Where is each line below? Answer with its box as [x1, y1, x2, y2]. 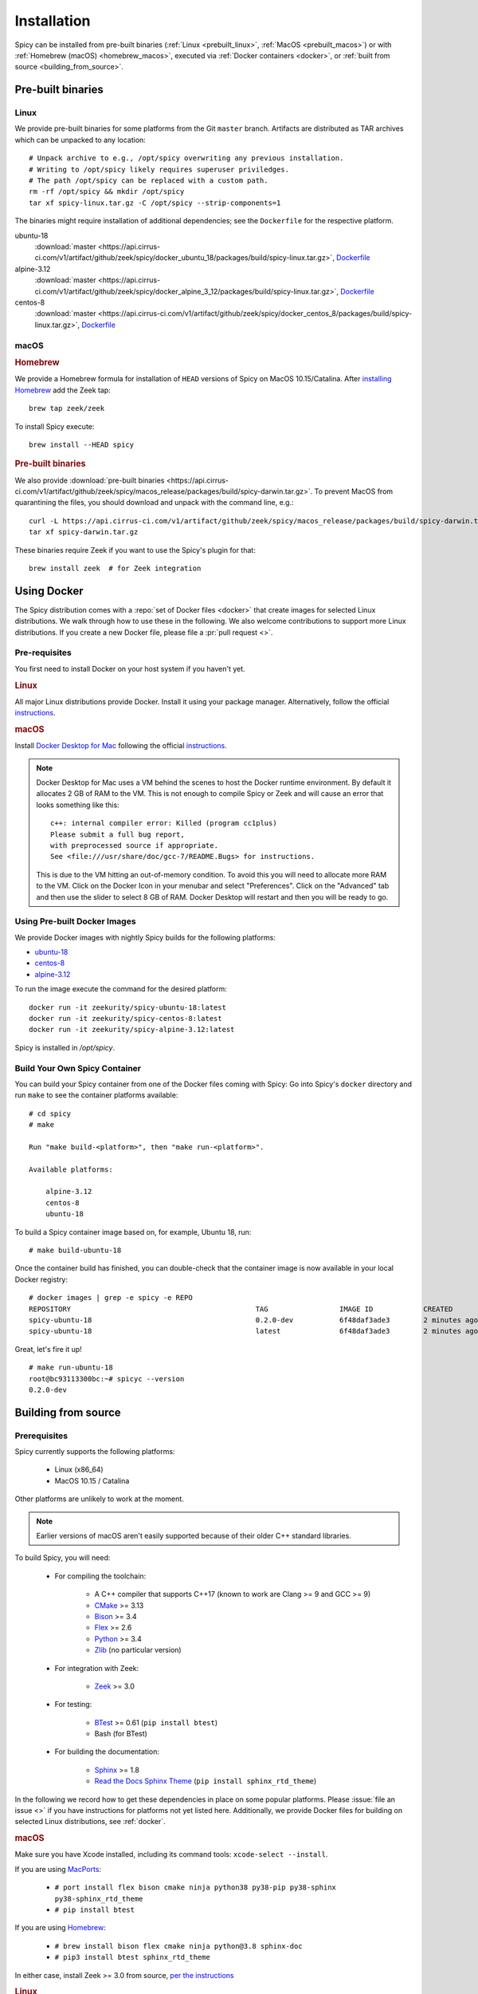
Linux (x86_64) [54, 1464, 104, 1475]
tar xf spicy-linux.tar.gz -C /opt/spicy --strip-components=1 [29, 198, 281, 207]
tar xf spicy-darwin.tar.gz [29, 527, 139, 537]
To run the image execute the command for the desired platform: [14, 984, 227, 994]
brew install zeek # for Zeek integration [29, 563, 202, 573]
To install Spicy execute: [14, 421, 95, 431]
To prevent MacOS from [314, 487, 394, 496]
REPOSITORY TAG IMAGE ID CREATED [29, 1304, 453, 1314]
